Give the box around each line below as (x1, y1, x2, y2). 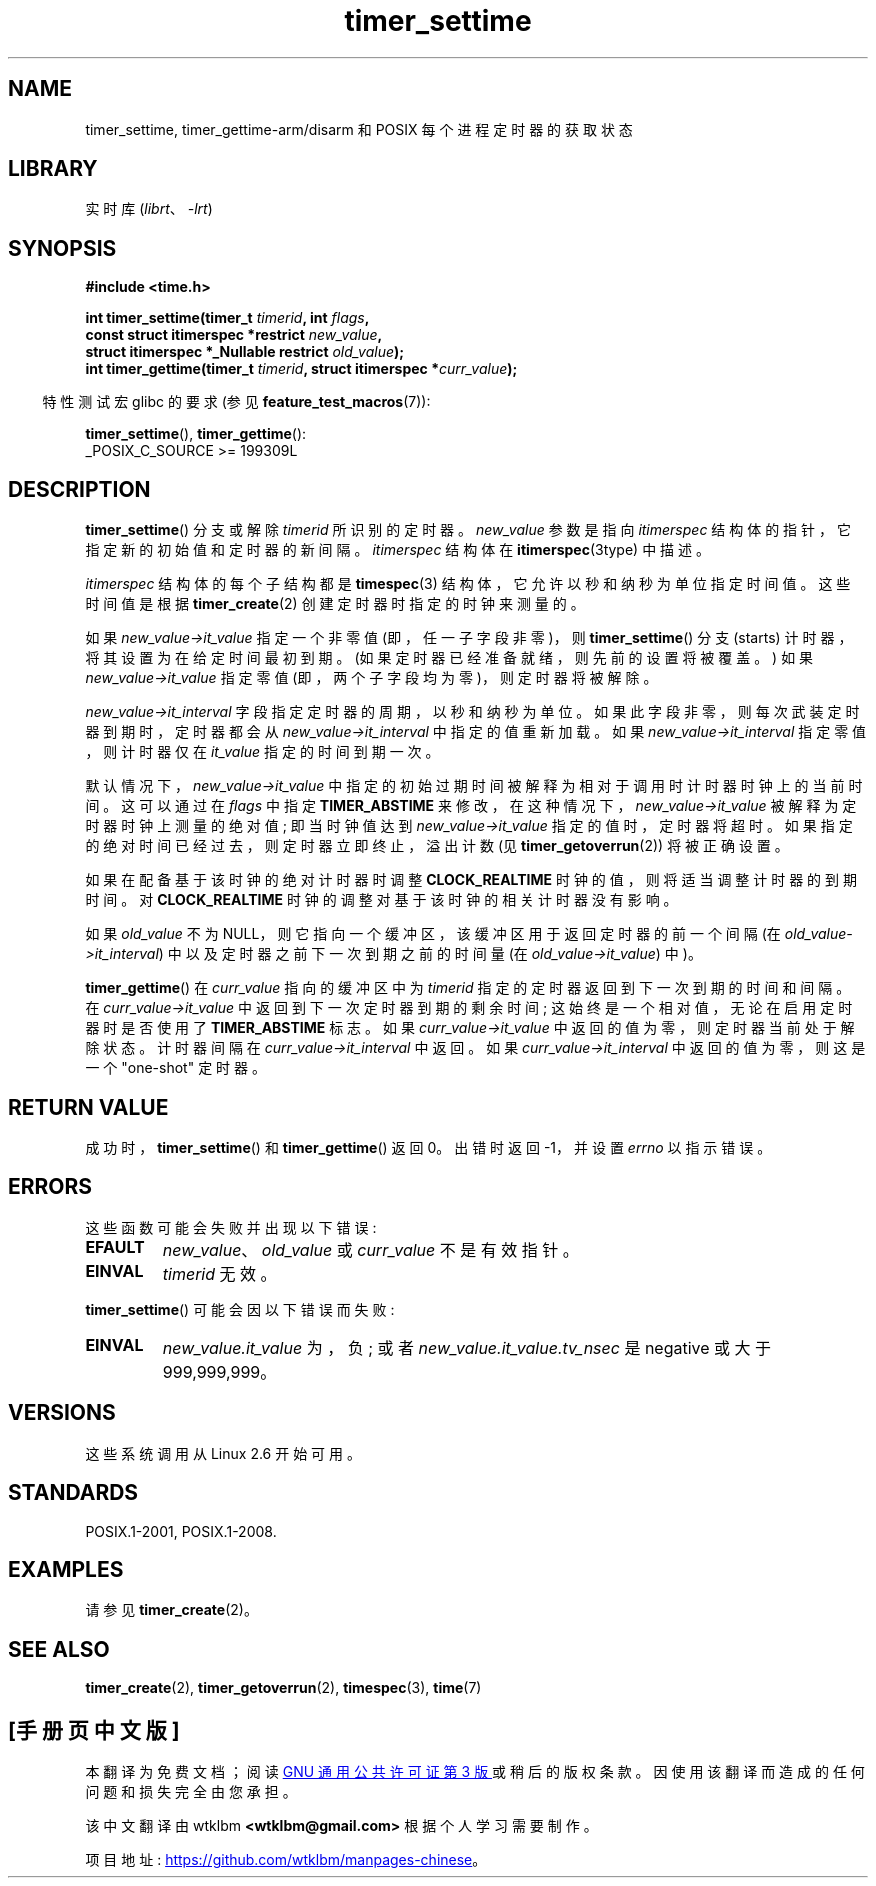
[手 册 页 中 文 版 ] (8, 1717, 180, 1743)
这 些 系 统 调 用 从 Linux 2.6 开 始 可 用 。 (85, 1444, 361, 1462)
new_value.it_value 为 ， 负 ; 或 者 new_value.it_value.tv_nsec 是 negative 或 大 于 (162, 1337, 772, 1358)
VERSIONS (8, 1400, 116, 1426)
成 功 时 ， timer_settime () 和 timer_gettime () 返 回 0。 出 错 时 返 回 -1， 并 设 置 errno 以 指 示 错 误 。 (85, 1138, 772, 1156)
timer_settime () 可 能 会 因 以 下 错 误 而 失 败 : (85, 1300, 395, 1318)
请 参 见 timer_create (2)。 (85, 1601, 258, 1619)
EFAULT (85, 1236, 145, 1257)
